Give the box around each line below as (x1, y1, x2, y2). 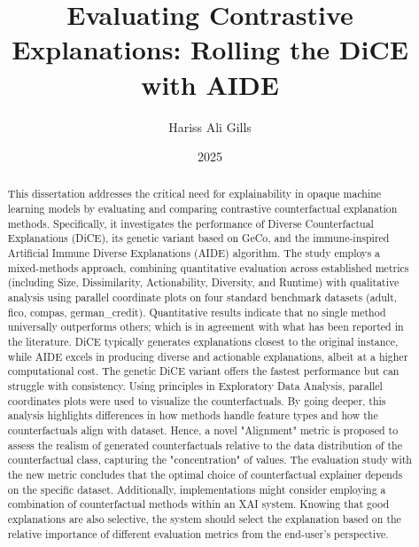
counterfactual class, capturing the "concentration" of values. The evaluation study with (7, 452, 412, 467)
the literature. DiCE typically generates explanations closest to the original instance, (7, 334, 399, 349)
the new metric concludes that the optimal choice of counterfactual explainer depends (7, 466, 403, 481)
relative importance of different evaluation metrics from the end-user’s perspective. (7, 526, 389, 541)
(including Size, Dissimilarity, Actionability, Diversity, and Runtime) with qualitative (7, 275, 400, 290)
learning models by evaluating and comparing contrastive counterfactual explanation (7, 201, 398, 216)
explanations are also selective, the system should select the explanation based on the (7, 511, 401, 526)
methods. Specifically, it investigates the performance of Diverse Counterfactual (7, 215, 374, 231)
